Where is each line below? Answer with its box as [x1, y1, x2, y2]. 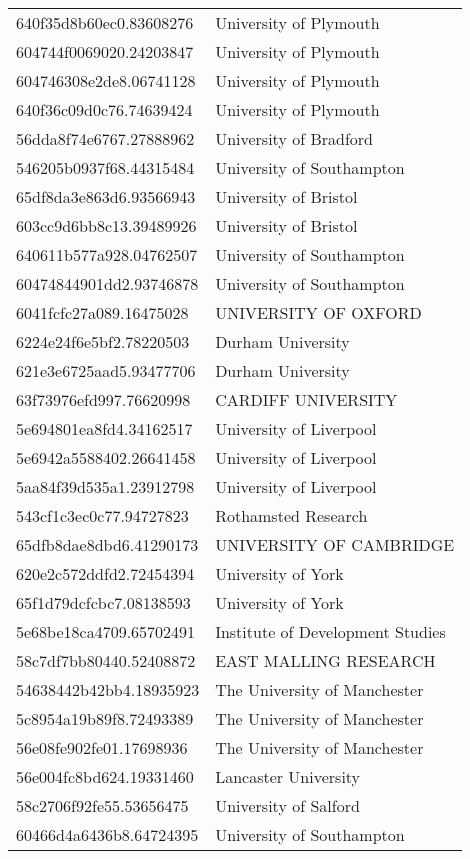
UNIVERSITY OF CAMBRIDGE [215, 533, 455, 556]
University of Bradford [215, 127, 373, 150]
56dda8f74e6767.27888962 [16, 127, 195, 150]
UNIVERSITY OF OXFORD [215, 301, 422, 324]
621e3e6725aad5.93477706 [16, 359, 196, 382]
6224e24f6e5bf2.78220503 [16, 330, 190, 353]
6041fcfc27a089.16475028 [16, 301, 189, 324]
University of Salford [215, 794, 360, 817]
